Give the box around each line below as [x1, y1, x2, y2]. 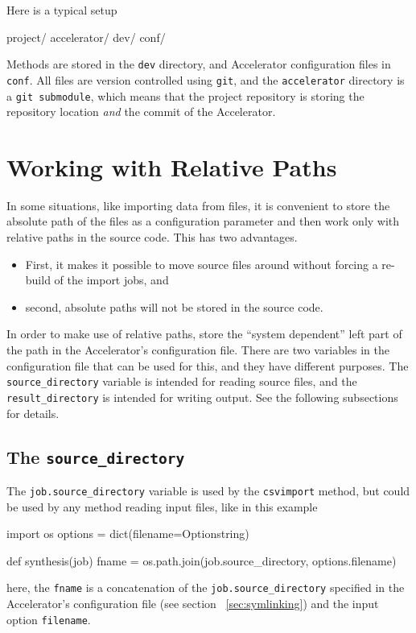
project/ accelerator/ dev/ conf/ [6, 28, 166, 45]
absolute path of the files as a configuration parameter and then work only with [6, 213, 400, 230]
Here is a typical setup [6, 2, 117, 18]
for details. [6, 404, 60, 421]
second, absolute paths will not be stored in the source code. [25, 298, 323, 315]
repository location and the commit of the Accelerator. [6, 103, 276, 120]
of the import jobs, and [54, 271, 169, 288]
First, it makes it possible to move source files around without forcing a [25, 255, 378, 272]
